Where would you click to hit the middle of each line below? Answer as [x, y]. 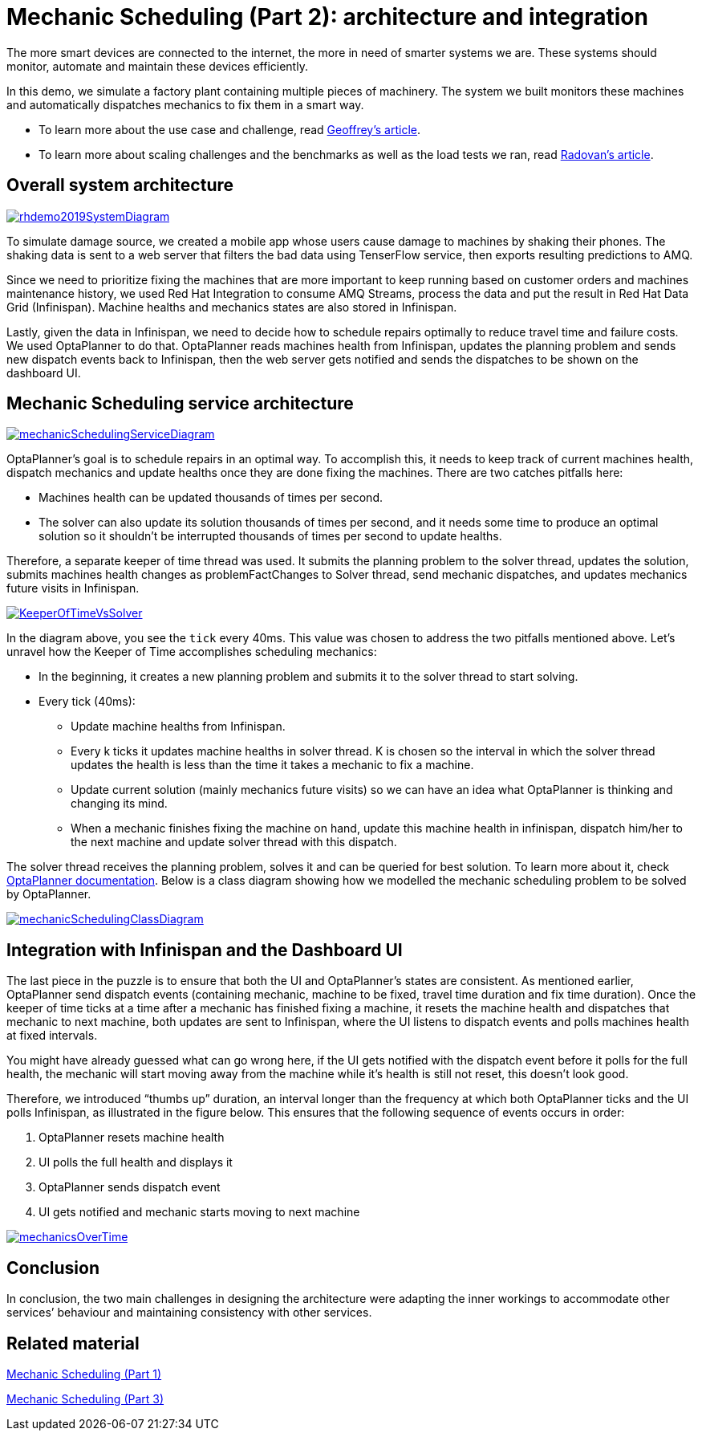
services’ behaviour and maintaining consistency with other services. [189, 1313]
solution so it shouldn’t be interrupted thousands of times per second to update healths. [270, 536]
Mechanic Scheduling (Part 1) [84, 1374]
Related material [73, 1343]
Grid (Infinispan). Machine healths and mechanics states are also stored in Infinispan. [232, 307]
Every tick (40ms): [87, 702]
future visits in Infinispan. [73, 588]
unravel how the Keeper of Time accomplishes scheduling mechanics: [192, 652]
